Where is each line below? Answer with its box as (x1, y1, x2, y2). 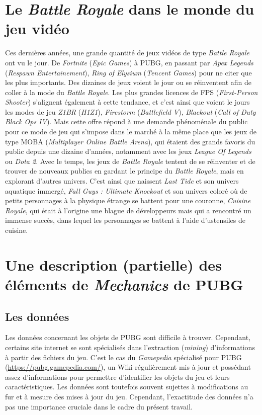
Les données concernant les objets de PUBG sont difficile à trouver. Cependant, (5, 332, 251, 343)
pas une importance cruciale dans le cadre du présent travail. (5, 401, 193, 411)
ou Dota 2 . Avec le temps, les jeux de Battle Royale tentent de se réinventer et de (5, 155, 255, 166)
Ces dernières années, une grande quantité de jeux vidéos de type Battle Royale (5, 47, 250, 58)
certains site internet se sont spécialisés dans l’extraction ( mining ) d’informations (5, 342, 255, 352)
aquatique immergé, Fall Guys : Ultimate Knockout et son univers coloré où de (5, 185, 247, 196)
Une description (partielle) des (5, 254, 222, 275)
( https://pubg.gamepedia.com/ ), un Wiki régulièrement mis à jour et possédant (5, 362, 251, 372)
